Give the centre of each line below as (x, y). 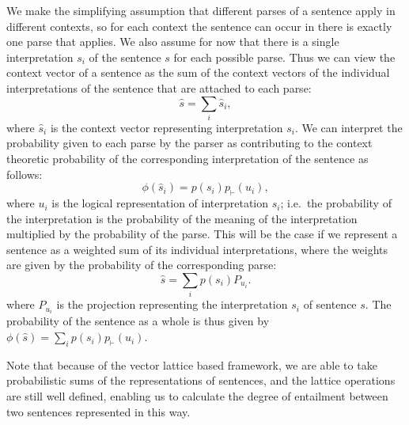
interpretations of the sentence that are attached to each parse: (159, 87)
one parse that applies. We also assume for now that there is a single (173, 42)
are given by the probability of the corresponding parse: (142, 265)
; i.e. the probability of (336, 203)
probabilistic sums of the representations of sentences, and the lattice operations (201, 380)
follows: (25, 174)
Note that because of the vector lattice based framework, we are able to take (192, 364)
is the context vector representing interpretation (167, 127)
